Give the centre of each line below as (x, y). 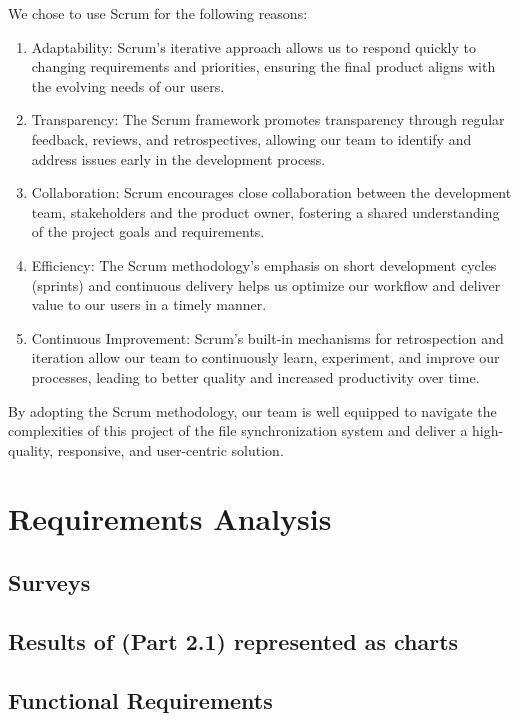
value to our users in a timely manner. (149, 304)
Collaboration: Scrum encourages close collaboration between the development (271, 192)
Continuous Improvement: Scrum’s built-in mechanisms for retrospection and (267, 337)
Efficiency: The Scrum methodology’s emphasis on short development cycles (264, 264)
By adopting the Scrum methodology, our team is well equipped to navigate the (252, 410)
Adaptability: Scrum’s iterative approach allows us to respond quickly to (254, 46)
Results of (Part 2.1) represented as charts (233, 640)
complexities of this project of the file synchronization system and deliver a (238, 430)
